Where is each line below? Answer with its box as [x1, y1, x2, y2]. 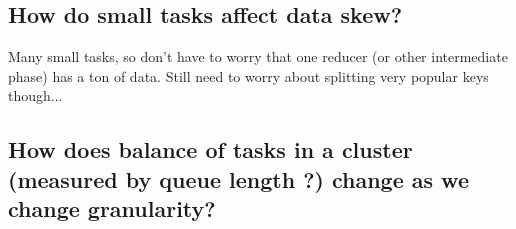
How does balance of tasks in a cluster [8, 134, 413, 165]
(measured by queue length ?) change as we [8, 163, 469, 194]
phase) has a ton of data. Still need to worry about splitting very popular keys [8, 65, 489, 86]
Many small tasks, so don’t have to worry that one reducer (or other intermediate [8, 46, 508, 67]
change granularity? [8, 193, 216, 224]
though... [8, 85, 63, 106]
